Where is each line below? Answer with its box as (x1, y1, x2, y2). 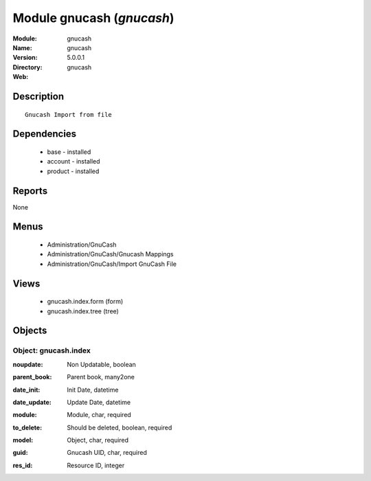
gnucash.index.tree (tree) (47, 306, 120, 315)
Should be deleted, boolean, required (67, 423, 172, 432)
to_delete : (12, 423, 43, 432)
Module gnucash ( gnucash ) (12, 10, 175, 25)
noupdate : (12, 360, 43, 368)
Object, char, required (67, 436, 129, 445)
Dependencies (12, 128, 77, 140)
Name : (12, 43, 32, 52)
